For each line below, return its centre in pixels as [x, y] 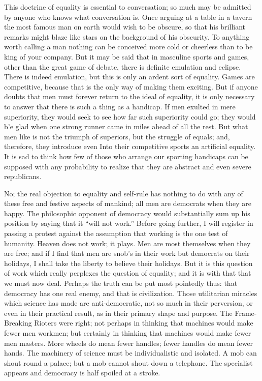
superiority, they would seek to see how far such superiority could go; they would [130, 116]
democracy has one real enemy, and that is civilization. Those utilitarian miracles [131, 293]
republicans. [23, 176]
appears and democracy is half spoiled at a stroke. [82, 373]
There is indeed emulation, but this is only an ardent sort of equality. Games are [129, 77]
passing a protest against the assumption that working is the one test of [116, 233]
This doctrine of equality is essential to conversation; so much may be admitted [128, 7]
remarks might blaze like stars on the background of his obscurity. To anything [127, 36]
